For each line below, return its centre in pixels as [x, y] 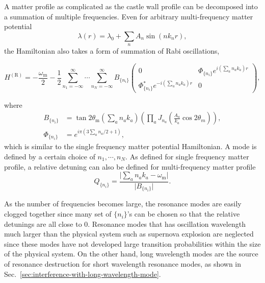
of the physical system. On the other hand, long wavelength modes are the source [131, 254]
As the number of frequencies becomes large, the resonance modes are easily [123, 204]
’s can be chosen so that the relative [183, 214]
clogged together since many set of [58, 214]
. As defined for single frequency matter [187, 156]
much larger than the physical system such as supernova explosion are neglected [129, 234]
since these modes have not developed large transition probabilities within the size [132, 243]
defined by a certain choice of [50, 156]
